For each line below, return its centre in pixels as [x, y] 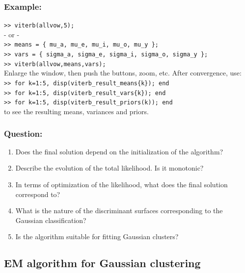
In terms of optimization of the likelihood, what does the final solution [122, 184]
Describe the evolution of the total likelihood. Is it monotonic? [109, 168]
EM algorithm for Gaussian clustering [102, 263]
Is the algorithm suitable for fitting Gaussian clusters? [97, 236]
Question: [23, 133]
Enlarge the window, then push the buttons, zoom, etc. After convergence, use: [123, 73]
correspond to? [38, 194]
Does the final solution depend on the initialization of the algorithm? [119, 151]
